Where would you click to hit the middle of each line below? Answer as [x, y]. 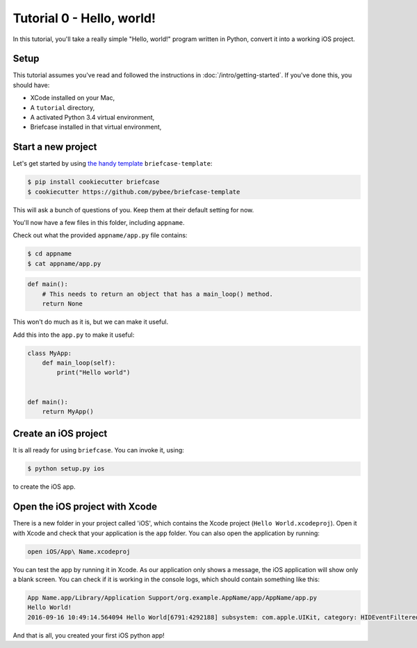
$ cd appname [50, 254]
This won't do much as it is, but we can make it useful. [91, 322]
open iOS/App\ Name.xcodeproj [79, 551]
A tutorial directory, [63, 107]
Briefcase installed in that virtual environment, [96, 127]
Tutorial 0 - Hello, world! [84, 18]
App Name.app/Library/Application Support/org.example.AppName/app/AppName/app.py [172, 598]
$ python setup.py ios [66, 469]
